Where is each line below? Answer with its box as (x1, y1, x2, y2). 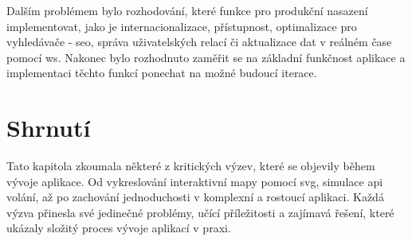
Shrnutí (6, 111, 91, 144)
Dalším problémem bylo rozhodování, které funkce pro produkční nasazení (6, 2, 368, 18)
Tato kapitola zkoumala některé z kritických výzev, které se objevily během (6, 157, 375, 174)
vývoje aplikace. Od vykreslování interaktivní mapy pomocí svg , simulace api (6, 173, 383, 189)
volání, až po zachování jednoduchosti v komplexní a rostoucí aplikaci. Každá (6, 189, 384, 205)
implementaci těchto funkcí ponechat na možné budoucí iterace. (6, 64, 317, 81)
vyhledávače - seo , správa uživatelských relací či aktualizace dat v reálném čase (6, 33, 392, 50)
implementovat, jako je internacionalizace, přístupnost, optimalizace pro (6, 17, 357, 34)
